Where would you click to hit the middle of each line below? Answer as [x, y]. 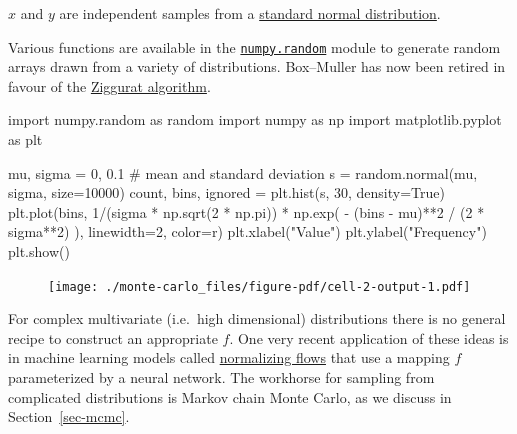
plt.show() [39, 251]
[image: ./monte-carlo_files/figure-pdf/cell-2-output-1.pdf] [259, 286]
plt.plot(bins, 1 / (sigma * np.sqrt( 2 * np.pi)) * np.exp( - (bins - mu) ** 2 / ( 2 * [246, 211]
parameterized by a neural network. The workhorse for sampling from [221, 377]
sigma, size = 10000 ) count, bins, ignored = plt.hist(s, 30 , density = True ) [226, 192]
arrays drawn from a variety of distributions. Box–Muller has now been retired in [257, 66]
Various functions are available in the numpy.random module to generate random [254, 46]
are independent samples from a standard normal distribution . [250, 13]
